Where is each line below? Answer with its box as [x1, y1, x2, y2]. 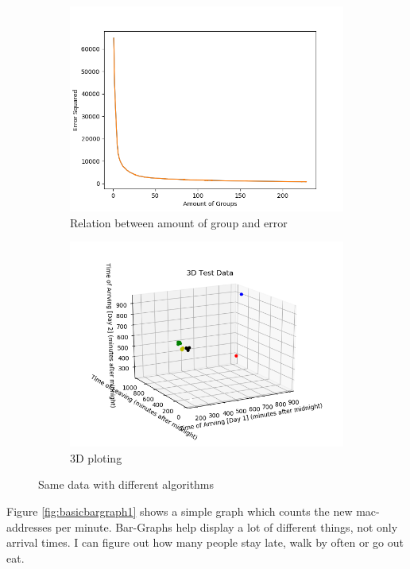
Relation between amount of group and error [70, 214, 288, 230]
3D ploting [70, 449, 122, 466]
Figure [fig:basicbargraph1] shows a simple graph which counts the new [6, 502, 353, 519]
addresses [6, 518, 52, 535]
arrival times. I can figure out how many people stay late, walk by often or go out [6, 534, 404, 551]
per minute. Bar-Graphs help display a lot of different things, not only [55, 518, 398, 535]
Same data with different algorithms [38, 476, 215, 493]
